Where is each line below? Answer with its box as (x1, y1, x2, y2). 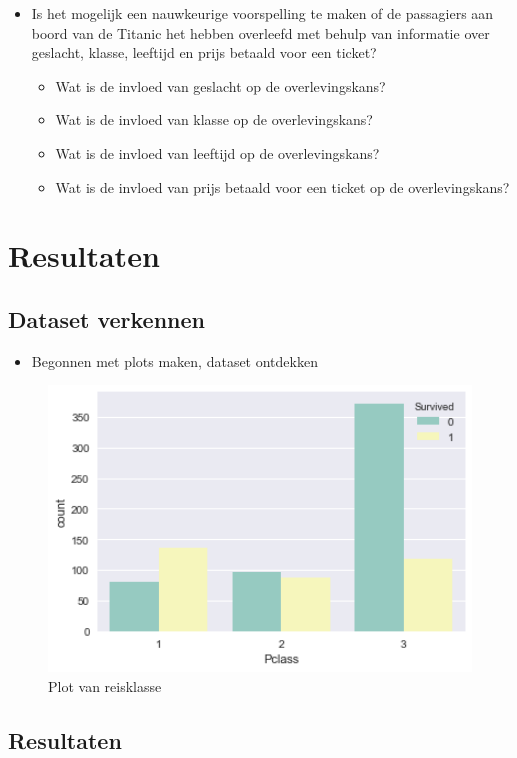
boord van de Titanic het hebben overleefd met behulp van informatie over (31, 22, 490, 43)
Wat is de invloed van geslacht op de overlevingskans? (55, 75, 386, 96)
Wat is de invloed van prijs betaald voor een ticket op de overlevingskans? (55, 176, 510, 197)
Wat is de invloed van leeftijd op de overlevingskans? (55, 142, 380, 163)
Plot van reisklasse (48, 675, 162, 696)
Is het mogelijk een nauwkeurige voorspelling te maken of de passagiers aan (31, 3, 494, 23)
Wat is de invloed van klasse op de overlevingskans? (55, 109, 373, 130)
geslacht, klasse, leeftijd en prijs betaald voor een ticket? (31, 42, 377, 63)
